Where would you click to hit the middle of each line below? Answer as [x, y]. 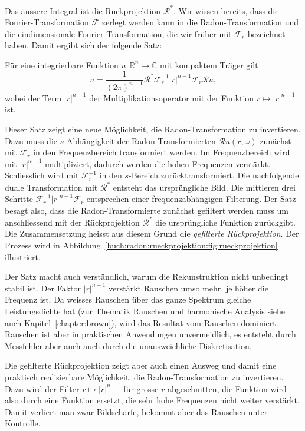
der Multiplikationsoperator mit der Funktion [172, 97]
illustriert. [23, 256]
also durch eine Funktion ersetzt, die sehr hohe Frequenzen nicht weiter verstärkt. [152, 400]
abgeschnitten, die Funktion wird [227, 388]
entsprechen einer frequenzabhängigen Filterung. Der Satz [191, 199]
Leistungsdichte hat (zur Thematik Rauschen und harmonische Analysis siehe [145, 311]
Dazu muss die [31, 140]
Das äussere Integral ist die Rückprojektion [83, 10]
